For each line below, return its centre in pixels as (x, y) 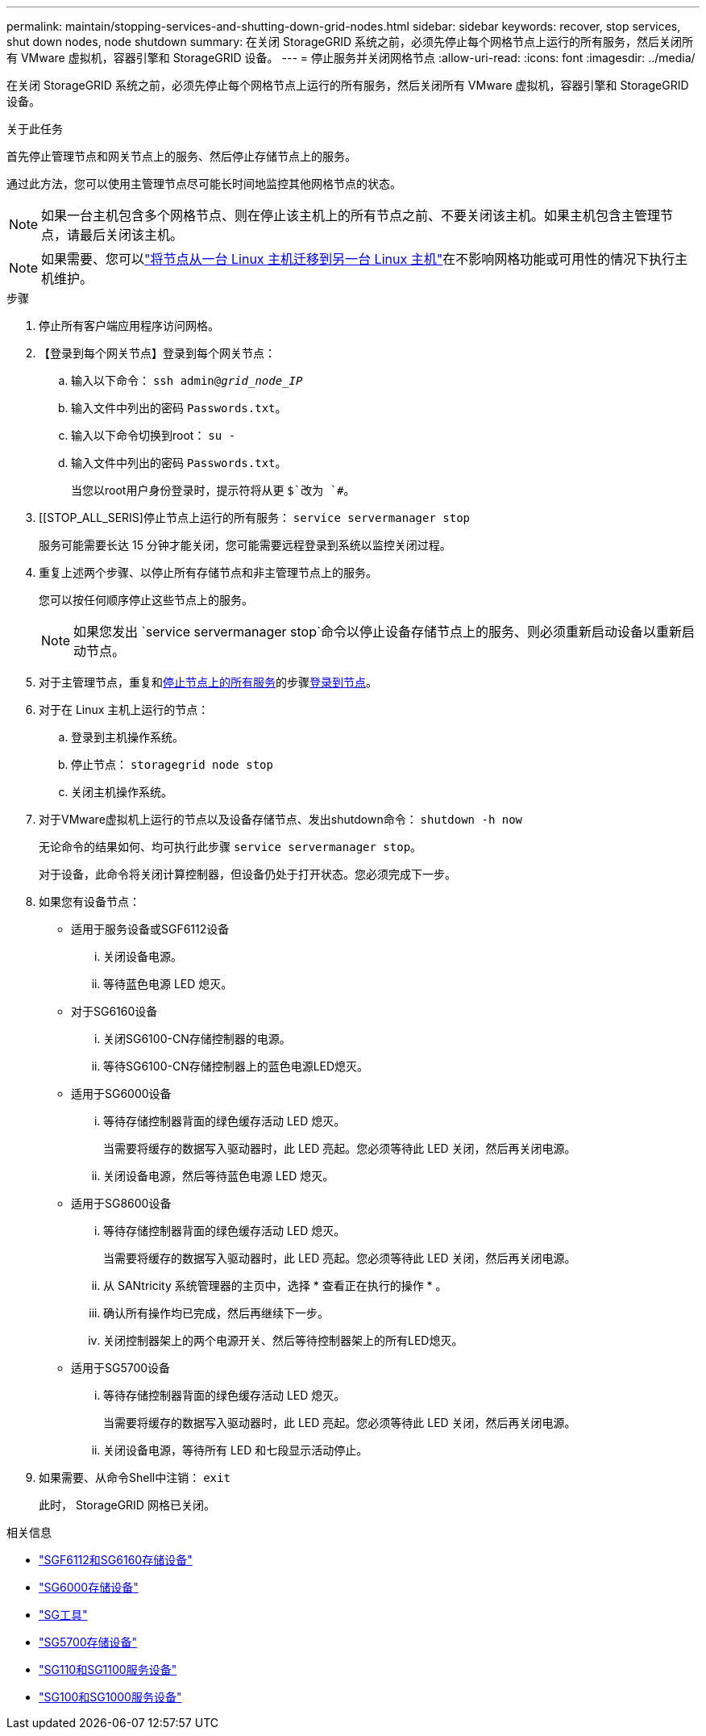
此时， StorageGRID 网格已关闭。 (127, 1505)
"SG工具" (63, 1615)
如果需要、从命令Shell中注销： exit (135, 1477)
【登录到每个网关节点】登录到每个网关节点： (157, 353)
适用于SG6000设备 (121, 1093)
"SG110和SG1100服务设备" (108, 1669)
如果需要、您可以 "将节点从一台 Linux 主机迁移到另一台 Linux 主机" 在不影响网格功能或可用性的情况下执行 (358, 259)
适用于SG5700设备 (121, 1368)
